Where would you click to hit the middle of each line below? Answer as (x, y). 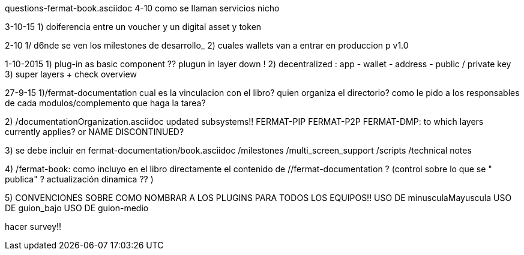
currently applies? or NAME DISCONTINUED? (95, 132)
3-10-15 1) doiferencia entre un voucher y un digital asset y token (133, 27)
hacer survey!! (33, 226)
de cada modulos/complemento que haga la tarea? (105, 103)
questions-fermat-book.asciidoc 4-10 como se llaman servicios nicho (142, 8)
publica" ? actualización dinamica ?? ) (79, 179)
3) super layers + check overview (71, 74)
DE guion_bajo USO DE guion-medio (77, 208)
